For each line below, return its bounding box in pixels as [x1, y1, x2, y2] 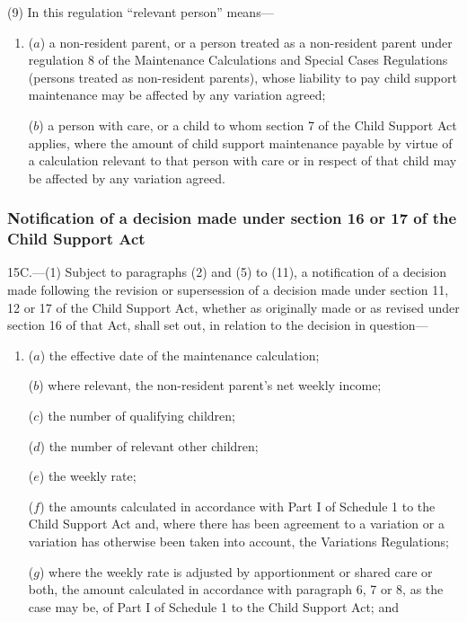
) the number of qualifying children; [39, 406, 235, 425]
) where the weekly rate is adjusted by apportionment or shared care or [39, 562, 433, 581]
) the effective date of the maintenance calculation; [40, 345, 320, 364]
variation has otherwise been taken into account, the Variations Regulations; [28, 532, 449, 551]
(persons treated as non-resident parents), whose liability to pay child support [28, 67, 457, 86]
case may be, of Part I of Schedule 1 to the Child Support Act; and [28, 597, 399, 616]
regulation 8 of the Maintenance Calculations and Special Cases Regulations [28, 50, 448, 69]
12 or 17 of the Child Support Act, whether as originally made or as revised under [7, 298, 460, 316]
